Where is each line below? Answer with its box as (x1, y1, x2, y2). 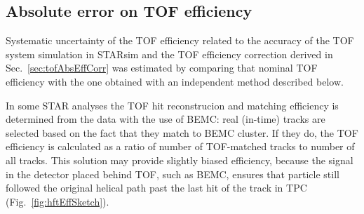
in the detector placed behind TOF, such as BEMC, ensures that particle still (6, 166, 339, 181)
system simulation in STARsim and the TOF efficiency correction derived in (6, 46, 333, 61)
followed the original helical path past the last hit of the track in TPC (6, 180, 307, 195)
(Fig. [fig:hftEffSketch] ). (6, 194, 109, 208)
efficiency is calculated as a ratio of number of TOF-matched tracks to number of (6, 139, 355, 154)
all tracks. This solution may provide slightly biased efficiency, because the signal (6, 152, 353, 167)
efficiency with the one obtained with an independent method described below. (6, 74, 344, 88)
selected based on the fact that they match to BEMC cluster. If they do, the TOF (6, 125, 358, 140)
